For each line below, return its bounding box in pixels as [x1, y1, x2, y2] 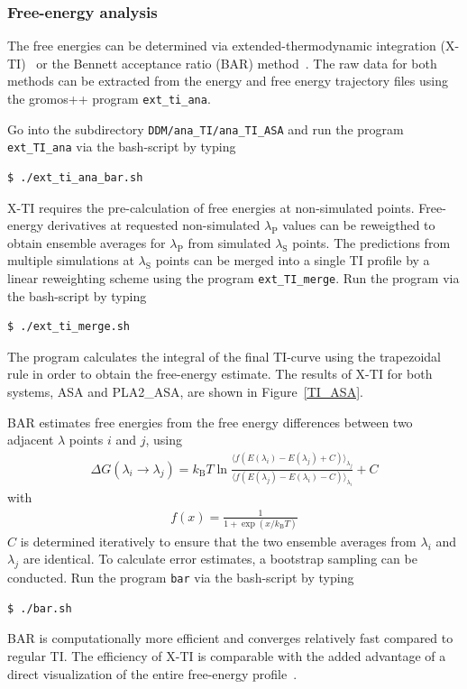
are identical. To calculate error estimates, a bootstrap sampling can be [23, 549, 417, 568]
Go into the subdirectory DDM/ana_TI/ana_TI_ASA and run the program [7, 119, 404, 138]
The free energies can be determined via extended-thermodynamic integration [7, 36, 436, 55]
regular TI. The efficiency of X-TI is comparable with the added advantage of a [7, 647, 446, 666]
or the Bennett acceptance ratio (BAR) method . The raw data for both [36, 53, 437, 72]
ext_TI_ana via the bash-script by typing [7, 137, 236, 156]
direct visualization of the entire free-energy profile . [7, 664, 298, 683]
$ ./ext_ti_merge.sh [7, 320, 131, 334]
